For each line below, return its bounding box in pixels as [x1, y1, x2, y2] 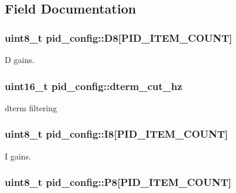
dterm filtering [5, 101, 57, 114]
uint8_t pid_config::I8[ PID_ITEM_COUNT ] [5, 127, 228, 141]
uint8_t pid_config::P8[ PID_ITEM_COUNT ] [5, 175, 232, 189]
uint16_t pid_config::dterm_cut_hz [5, 78, 182, 93]
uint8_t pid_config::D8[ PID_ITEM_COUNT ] [5, 30, 232, 45]
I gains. [5, 149, 31, 162]
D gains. [5, 54, 35, 65]
